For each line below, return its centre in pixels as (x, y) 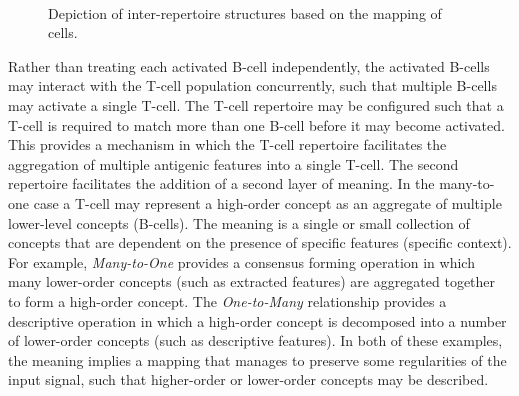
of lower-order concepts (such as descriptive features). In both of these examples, (255, 340)
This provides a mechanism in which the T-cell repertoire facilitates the (227, 144)
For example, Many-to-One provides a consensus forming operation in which (241, 261)
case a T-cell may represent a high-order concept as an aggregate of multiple (267, 202)
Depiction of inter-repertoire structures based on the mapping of (245, 12)
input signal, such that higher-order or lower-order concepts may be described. (248, 379)
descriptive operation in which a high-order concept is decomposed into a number (257, 320)
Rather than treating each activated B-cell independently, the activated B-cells (249, 65)
